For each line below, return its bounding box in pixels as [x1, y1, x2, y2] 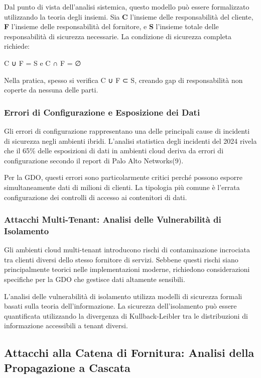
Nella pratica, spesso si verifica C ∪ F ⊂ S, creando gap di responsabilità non [4, 74, 243, 85]
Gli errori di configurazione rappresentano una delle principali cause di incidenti [4, 125, 250, 136]
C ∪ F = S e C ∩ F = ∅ [4, 57, 81, 68]
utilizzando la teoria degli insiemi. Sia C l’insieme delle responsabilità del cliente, [4, 11, 253, 22]
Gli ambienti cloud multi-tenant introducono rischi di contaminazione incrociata [4, 244, 250, 255]
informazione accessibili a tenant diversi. [4, 320, 128, 331]
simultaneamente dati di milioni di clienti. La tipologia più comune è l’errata [4, 181, 240, 192]
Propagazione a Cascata [4, 359, 130, 375]
